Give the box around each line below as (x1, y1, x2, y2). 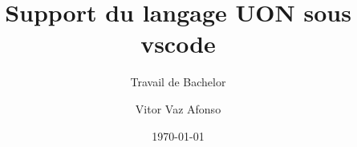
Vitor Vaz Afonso (135, 100, 221, 117)
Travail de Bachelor (130, 73, 226, 90)
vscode (140, 27, 216, 60)
